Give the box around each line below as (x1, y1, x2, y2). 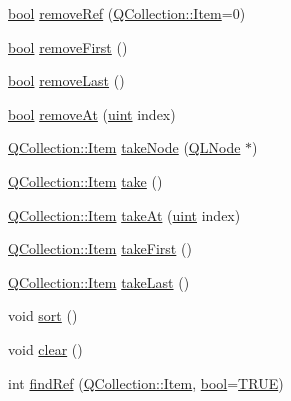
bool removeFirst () (8, 36, 128, 57)
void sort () (8, 305, 78, 326)
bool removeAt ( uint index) (8, 103, 176, 124)
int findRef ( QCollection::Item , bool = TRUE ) (8, 372, 284, 393)
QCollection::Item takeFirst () (8, 238, 192, 259)
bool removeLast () (8, 70, 125, 91)
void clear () (8, 338, 83, 359)
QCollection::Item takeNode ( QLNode (8, 137, 241, 158)
